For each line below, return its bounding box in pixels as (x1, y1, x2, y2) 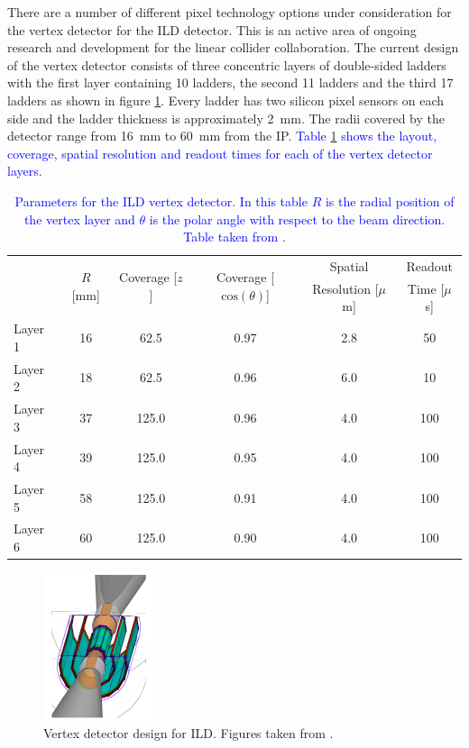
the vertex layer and (23, 209, 135, 228)
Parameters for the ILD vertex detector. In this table (14, 191, 308, 210)
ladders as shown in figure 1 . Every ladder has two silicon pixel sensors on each (7, 90, 444, 109)
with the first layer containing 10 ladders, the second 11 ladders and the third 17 (7, 73, 454, 92)
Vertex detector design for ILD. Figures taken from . (43, 724, 334, 743)
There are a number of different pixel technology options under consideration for (7, 3, 452, 21)
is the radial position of (325, 191, 455, 210)
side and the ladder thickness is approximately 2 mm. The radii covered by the (7, 108, 446, 127)
